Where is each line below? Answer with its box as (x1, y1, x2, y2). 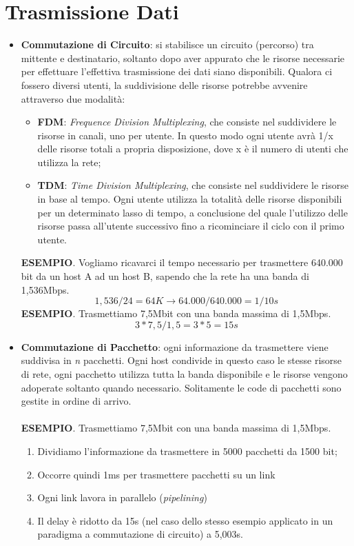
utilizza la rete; (37, 154, 101, 169)
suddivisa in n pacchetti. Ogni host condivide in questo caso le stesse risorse (21, 353, 342, 367)
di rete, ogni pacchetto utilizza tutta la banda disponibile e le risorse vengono (21, 367, 348, 381)
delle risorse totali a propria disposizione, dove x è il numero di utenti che (37, 141, 348, 156)
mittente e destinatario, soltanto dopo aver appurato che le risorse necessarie (21, 50, 345, 65)
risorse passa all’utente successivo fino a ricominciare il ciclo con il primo (37, 219, 344, 233)
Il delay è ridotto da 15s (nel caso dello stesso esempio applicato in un (37, 513, 333, 527)
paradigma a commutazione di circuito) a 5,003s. (37, 527, 244, 541)
